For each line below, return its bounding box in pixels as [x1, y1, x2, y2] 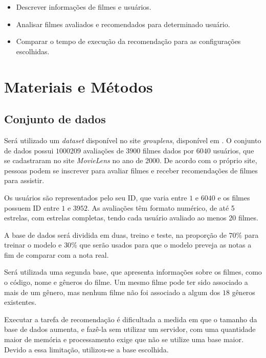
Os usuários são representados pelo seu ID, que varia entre [4, 192, 187, 203]
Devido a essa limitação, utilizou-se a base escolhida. [4, 344, 169, 354]
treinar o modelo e [4, 239, 62, 250]
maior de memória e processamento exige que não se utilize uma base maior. [4, 334, 243, 345]
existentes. [4, 297, 37, 307]
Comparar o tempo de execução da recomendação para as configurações [16, 36, 241, 47]
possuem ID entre [4, 202, 59, 213]
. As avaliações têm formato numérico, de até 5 [87, 202, 235, 213]
